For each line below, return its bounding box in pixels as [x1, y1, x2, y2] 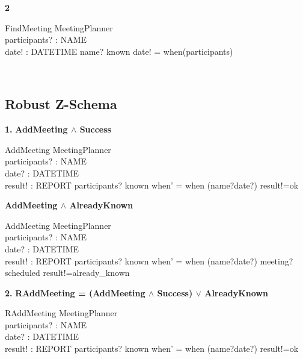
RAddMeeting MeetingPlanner [5, 307, 118, 319]
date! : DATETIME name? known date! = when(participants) [5, 45, 233, 57]
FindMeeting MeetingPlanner [5, 21, 113, 34]
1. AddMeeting [5, 123, 68, 136]
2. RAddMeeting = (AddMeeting [5, 286, 145, 299]
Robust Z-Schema [5, 95, 117, 113]
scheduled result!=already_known [5, 266, 130, 279]
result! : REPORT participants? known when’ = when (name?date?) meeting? [5, 254, 293, 267]
